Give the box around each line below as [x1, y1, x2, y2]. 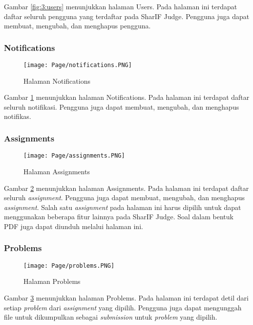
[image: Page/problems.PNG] [23, 262, 115, 269]
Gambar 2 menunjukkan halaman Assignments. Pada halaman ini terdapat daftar [4, 183, 249, 193]
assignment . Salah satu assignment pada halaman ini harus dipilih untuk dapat [4, 202, 241, 212]
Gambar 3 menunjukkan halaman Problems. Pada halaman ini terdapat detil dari [4, 292, 249, 302]
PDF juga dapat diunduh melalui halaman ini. [4, 221, 143, 231]
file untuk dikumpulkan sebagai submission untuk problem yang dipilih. [4, 312, 217, 322]
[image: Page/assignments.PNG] [23, 152, 125, 160]
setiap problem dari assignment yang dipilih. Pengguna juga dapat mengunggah [4, 302, 242, 312]
